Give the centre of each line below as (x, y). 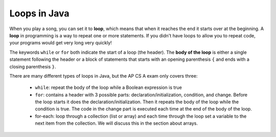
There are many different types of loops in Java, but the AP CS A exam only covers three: (103, 76)
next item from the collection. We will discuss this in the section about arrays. (117, 123)
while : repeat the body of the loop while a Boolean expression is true (109, 87)
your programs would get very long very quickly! (61, 43)
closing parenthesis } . (33, 66)
